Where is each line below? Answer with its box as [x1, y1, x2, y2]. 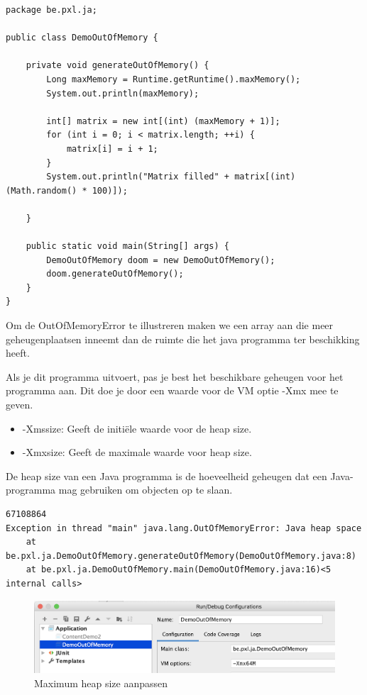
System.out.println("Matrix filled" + [46, 172, 229, 182]
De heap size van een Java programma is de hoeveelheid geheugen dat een [6, 468, 327, 483]
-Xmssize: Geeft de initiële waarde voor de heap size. [22, 421, 252, 435]
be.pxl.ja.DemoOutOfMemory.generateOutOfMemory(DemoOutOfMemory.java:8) [6, 550, 356, 561]
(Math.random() [6, 185, 77, 196]
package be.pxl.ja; [6, 5, 97, 15]
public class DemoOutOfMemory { [6, 33, 158, 43]
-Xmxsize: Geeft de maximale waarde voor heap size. [22, 445, 252, 460]
